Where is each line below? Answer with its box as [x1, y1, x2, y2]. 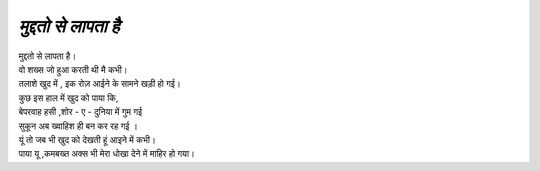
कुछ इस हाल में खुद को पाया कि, [18, 91, 119, 104]
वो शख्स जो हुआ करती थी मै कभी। [18, 63, 128, 75]
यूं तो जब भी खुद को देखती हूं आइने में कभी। [18, 133, 157, 145]
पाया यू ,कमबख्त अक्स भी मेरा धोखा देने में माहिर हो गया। [18, 148, 195, 160]
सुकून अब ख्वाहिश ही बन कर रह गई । [18, 120, 139, 132]
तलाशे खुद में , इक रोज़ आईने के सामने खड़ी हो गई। [18, 78, 182, 90]
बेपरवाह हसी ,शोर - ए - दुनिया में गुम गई [18, 106, 143, 118]
